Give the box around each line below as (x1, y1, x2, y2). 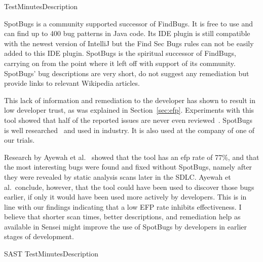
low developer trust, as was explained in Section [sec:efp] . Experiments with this (4, 105, 254, 115)
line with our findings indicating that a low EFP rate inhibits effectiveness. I (4, 201, 242, 212)
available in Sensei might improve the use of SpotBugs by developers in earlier (4, 221, 247, 232)
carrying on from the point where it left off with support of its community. (4, 57, 236, 68)
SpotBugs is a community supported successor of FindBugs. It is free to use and (4, 18, 253, 28)
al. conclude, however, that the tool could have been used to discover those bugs (4, 181, 254, 192)
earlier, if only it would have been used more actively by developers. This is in (4, 191, 247, 202)
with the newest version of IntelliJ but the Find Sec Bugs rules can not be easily (4, 38, 254, 48)
